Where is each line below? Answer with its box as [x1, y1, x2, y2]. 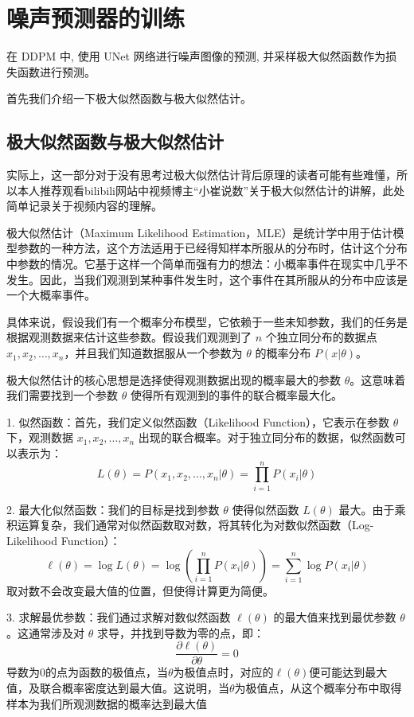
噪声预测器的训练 [6, 2, 186, 34]
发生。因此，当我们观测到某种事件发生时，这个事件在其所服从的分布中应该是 [6, 271, 408, 287]
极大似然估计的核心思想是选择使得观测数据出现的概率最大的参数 [6, 371, 341, 388]
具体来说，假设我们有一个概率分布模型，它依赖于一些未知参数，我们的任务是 [6, 313, 408, 329]
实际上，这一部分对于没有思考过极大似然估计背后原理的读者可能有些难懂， [6, 166, 396, 183]
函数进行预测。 [17, 63, 96, 80]
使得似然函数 [232, 501, 299, 517]
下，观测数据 [6, 429, 73, 446]
